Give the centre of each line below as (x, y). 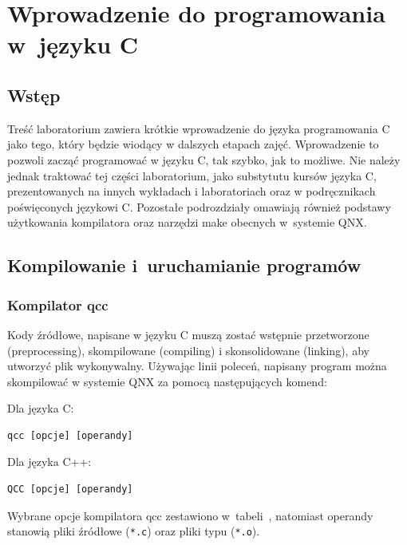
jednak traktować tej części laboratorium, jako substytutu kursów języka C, (192, 175)
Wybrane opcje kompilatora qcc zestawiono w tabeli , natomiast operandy (190, 515)
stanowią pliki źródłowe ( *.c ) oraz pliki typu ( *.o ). (134, 531)
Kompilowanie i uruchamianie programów (184, 265)
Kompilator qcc (58, 304)
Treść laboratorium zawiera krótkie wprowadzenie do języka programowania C (199, 128)
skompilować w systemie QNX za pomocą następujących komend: (167, 381)
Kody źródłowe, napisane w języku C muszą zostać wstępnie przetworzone (188, 334)
